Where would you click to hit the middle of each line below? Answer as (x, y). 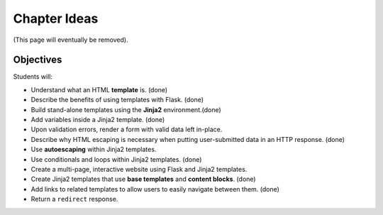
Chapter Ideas (56, 18)
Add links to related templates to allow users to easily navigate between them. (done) (155, 189)
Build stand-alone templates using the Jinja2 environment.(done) (126, 109)
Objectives (38, 60)
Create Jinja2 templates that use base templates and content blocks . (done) (143, 179)
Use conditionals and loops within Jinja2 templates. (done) (116, 159)
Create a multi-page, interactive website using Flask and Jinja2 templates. (139, 169)
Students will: (33, 77)
